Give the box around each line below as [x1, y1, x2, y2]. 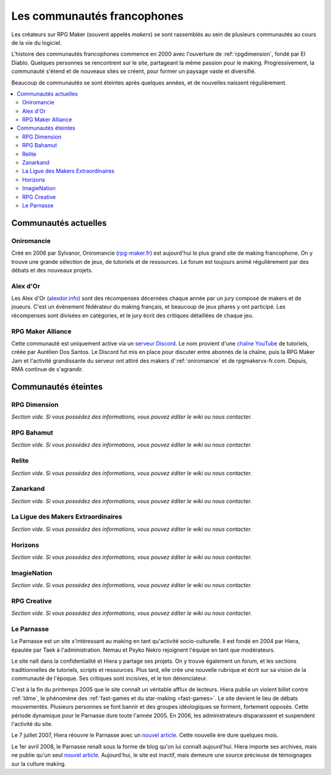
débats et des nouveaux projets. [11, 266, 93, 274]
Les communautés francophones [11, 9, 184, 23]
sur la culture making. [11, 760, 67, 767]
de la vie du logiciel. [11, 39, 62, 46]
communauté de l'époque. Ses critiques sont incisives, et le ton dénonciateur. [11, 674, 208, 682]
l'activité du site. [11, 720, 53, 727]
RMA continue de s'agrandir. [11, 366, 84, 373]
